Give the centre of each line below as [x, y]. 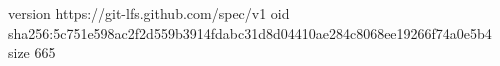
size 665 [32, 52]
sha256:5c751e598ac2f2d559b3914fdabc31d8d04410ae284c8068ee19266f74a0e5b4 [250, 32]
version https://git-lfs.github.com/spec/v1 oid [149, 13]
